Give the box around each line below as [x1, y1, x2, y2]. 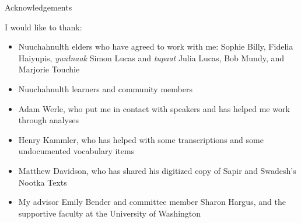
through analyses [18, 114, 79, 126]
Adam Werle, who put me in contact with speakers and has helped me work [18, 102, 290, 114]
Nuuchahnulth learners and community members [18, 82, 192, 95]
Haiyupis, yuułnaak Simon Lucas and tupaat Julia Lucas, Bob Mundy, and [18, 51, 285, 64]
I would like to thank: [5, 20, 82, 33]
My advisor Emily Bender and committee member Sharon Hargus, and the [18, 196, 286, 208]
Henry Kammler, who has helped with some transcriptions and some [18, 133, 264, 145]
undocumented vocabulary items [18, 145, 135, 157]
